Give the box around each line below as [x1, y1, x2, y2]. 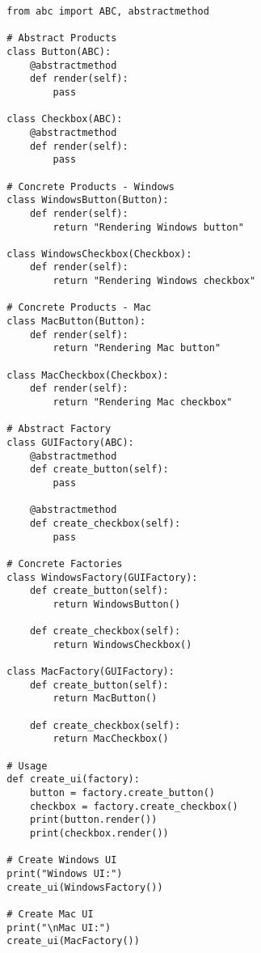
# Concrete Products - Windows [6, 180, 175, 193]
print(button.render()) [29, 814, 158, 826]
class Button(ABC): [6, 45, 112, 57]
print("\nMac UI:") [6, 921, 112, 934]
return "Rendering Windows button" [53, 221, 244, 233]
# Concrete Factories [6, 557, 123, 570]
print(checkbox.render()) [29, 828, 169, 840]
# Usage [6, 760, 48, 772]
